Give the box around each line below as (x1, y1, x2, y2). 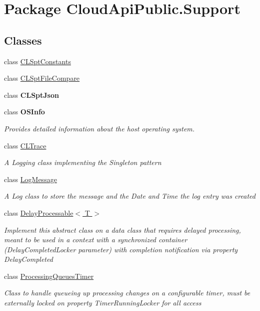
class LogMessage (4, 174, 57, 184)
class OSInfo (4, 106, 45, 117)
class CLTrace (4, 140, 46, 150)
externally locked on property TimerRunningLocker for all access (4, 297, 201, 308)
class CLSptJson (4, 89, 59, 100)
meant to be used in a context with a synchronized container (4, 234, 187, 245)
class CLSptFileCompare (4, 73, 80, 83)
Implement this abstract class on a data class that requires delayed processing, (4, 224, 241, 235)
